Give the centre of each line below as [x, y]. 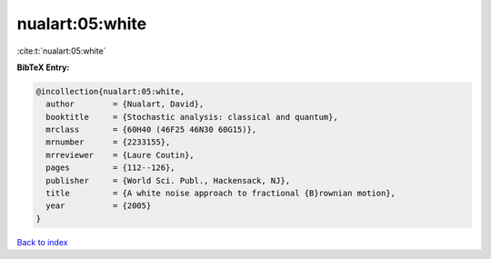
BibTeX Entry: [43, 67]
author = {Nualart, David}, [125, 104]
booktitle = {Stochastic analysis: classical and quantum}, [192, 117]
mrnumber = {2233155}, [108, 142]
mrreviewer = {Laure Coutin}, [120, 155]
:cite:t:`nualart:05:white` [61, 51]
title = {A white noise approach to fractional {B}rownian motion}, [220, 194]
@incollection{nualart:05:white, [110, 91]
